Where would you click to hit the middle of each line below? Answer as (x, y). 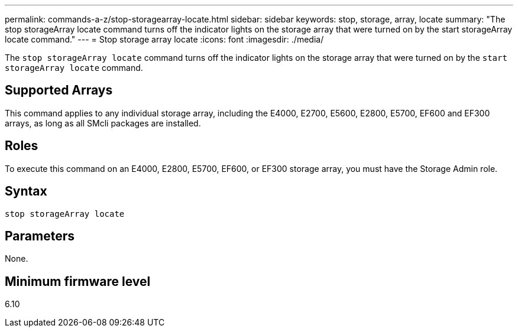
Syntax (26, 191)
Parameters (40, 236)
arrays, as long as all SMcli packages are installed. (103, 123)
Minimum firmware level (78, 281)
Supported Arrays (59, 90)
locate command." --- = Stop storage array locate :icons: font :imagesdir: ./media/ (164, 39)
